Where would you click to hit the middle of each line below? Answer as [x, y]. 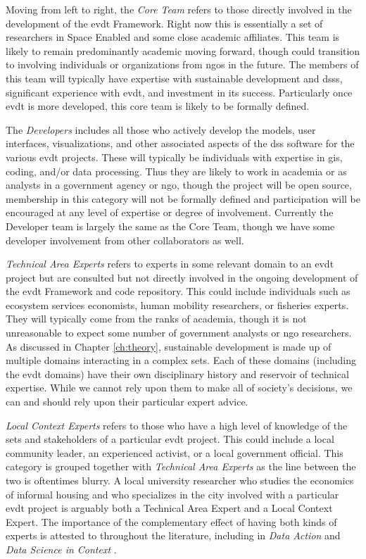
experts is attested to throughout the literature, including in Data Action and [173, 535]
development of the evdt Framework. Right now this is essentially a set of [164, 23]
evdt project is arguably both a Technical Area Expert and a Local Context [169, 508]
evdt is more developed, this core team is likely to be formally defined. [158, 106]
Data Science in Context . [61, 549]
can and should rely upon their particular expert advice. [127, 402]
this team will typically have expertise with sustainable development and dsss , [174, 78]
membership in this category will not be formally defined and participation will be [183, 198]
